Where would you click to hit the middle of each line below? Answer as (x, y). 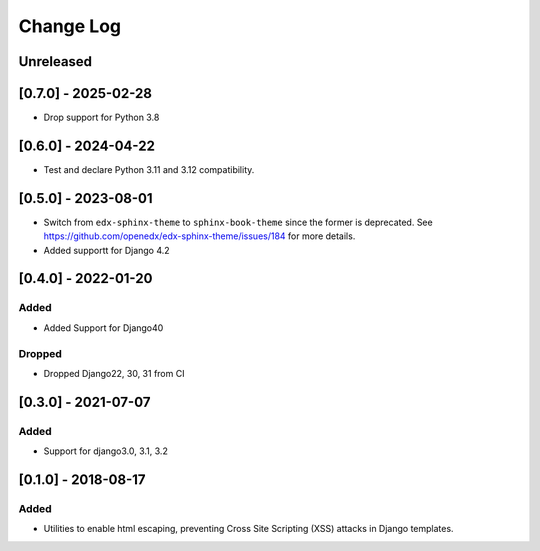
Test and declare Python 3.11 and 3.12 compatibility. (149, 169)
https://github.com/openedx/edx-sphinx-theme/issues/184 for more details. (199, 236)
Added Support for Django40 (103, 327)
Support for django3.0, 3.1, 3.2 (106, 451)
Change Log (70, 26)
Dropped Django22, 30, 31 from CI (114, 373)
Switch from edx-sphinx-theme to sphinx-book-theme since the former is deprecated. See (238, 222)
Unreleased (55, 61)
